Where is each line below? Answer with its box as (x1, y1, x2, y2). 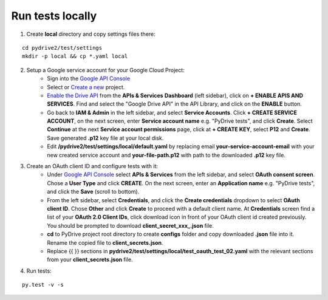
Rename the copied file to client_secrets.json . (47, 239, 163, 246)
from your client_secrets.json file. (47, 256, 133, 264)
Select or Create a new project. (47, 83, 125, 90)
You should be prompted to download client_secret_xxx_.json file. (47, 222, 214, 229)
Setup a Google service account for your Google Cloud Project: (26, 66, 185, 73)
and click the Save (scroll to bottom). (47, 188, 140, 196)
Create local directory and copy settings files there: (26, 30, 156, 38)
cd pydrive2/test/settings (22, 44, 103, 51)
